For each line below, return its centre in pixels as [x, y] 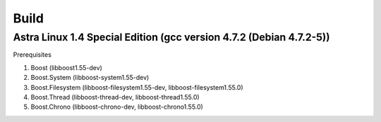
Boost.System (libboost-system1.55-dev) [90, 78]
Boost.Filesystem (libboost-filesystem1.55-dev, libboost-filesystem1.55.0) [137, 87]
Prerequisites [32, 55]
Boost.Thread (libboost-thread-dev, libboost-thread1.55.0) [115, 97]
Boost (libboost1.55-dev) [66, 67]
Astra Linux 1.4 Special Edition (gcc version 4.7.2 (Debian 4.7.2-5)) [171, 37]
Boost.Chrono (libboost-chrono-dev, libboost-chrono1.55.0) [117, 107]
